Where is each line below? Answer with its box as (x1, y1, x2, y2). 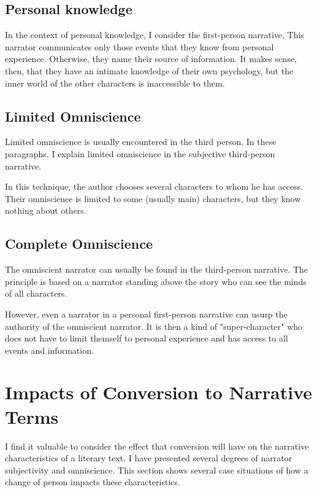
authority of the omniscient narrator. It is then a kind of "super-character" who (5, 319, 303, 332)
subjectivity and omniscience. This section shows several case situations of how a (5, 463, 308, 476)
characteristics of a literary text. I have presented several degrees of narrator (5, 451, 292, 464)
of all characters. (5, 287, 67, 300)
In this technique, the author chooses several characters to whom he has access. (5, 180, 304, 193)
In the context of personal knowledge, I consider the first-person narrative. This (5, 28, 304, 41)
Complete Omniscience (5, 234, 153, 253)
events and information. (5, 343, 94, 356)
